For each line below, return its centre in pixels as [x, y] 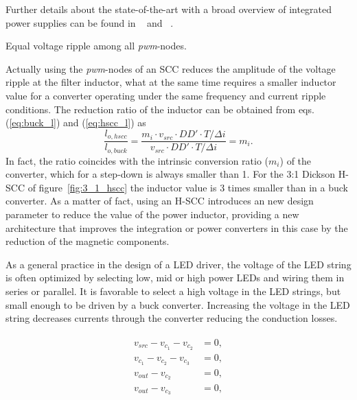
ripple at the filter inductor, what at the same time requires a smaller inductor [171, 82]
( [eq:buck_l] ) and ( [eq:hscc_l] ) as [76, 122]
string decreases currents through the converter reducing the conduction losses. [172, 318]
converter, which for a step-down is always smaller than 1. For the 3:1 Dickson [171, 174]
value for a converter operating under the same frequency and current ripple [166, 95]
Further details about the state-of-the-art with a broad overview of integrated [169, 9]
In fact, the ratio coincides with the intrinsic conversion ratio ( [137, 160]
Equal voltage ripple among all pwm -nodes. [96, 46]
